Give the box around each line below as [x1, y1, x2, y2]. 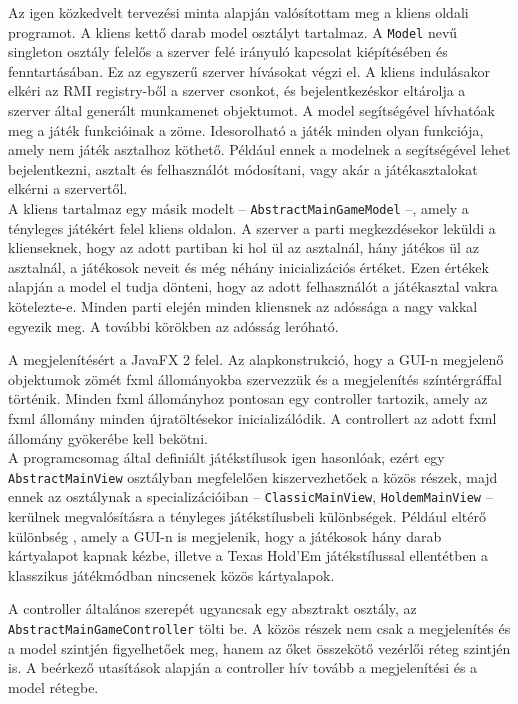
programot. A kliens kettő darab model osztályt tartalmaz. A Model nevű [8, 21, 458, 42]
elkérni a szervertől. [8, 178, 128, 199]
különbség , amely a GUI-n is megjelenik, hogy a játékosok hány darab [8, 525, 442, 546]
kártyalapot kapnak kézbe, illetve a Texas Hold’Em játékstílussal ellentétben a [8, 545, 489, 566]
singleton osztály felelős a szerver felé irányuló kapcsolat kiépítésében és [8, 41, 448, 62]
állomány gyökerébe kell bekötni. [8, 427, 208, 448]
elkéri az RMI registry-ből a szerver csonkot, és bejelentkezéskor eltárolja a [8, 80, 466, 101]
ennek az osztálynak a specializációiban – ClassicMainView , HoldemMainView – [8, 486, 493, 507]
